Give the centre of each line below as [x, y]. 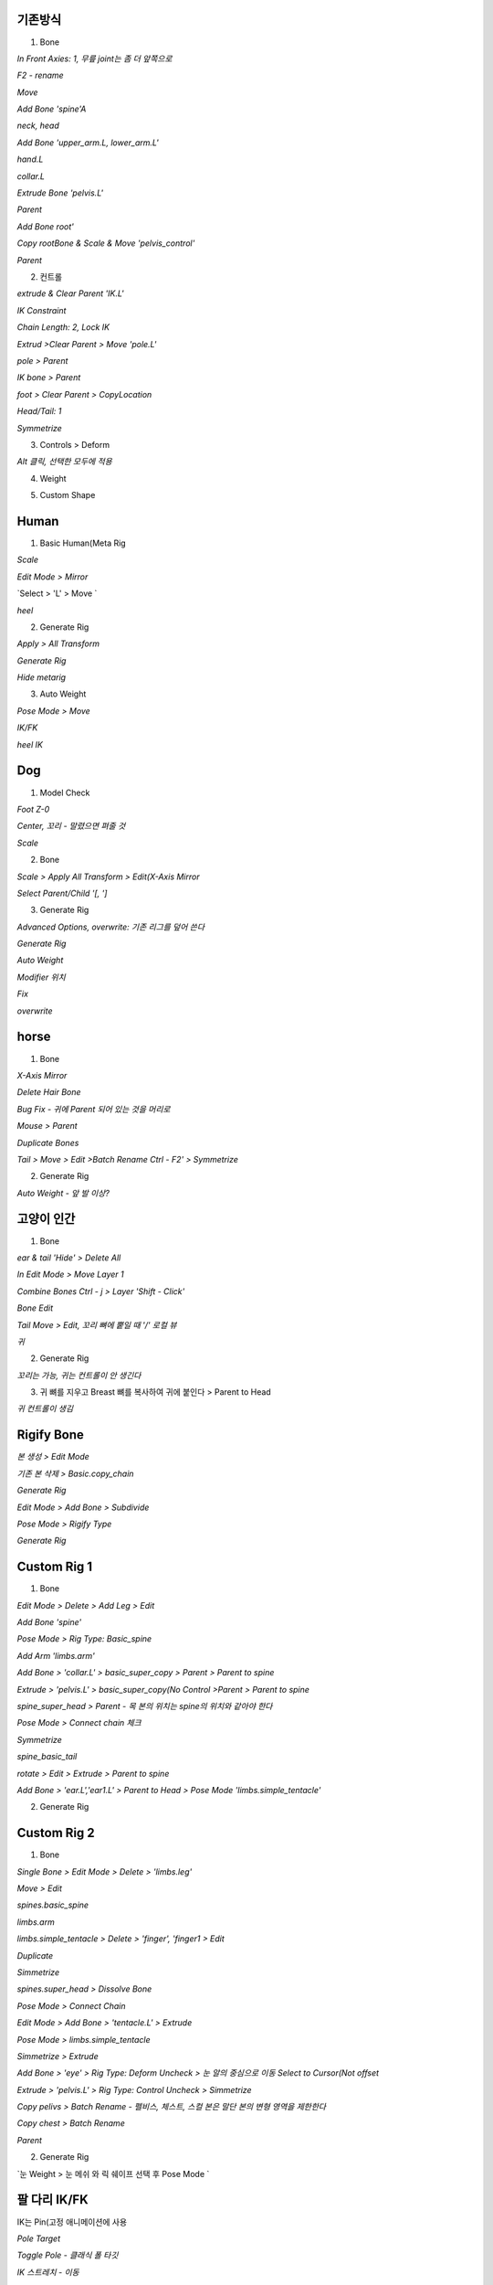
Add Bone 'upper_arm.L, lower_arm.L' [88, 143]
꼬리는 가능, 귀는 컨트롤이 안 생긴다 [79, 1375]
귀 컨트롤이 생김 [45, 1408]
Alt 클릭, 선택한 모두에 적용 [65, 462]
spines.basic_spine [53, 1905]
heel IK [30, 744]
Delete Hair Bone [49, 1092]
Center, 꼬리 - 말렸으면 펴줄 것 [71, 826]
